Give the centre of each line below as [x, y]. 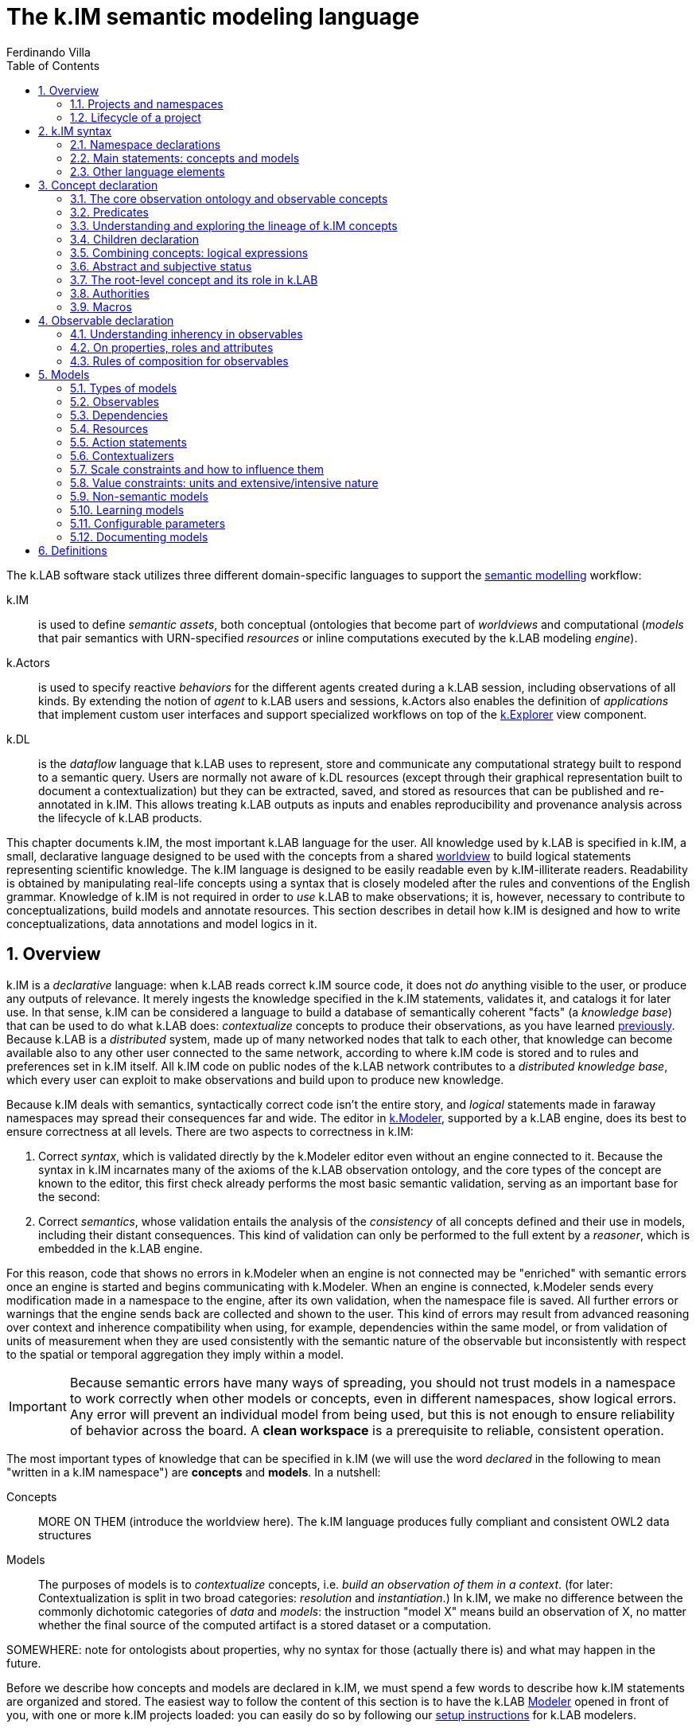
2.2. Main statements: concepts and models [185, 158]
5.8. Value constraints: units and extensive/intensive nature [224, 482]
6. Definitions [73, 550]
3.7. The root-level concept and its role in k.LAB [194, 279]
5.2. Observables [115, 401]
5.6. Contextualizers [122, 455]
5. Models [64, 374]
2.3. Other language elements [148, 171]
